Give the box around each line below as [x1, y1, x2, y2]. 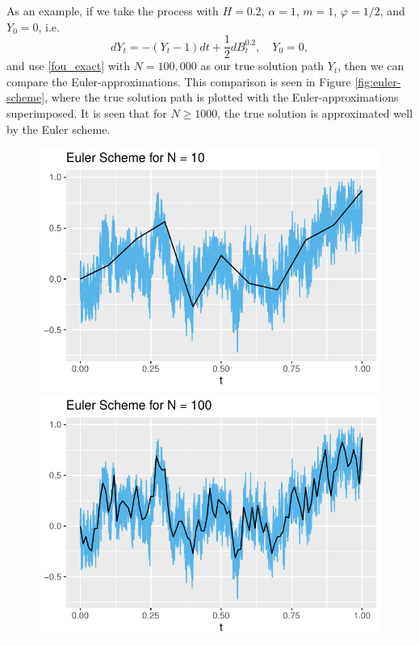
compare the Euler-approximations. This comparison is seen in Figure [6, 73, 351, 89]
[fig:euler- [354, 73, 401, 89]
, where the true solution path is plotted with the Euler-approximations [44, 89, 399, 106]
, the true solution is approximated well [217, 105, 413, 122]
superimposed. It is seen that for [6, 105, 167, 122]
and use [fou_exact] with [6, 57, 130, 74]
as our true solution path [200, 57, 325, 74]
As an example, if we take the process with [6, 2, 219, 19]
